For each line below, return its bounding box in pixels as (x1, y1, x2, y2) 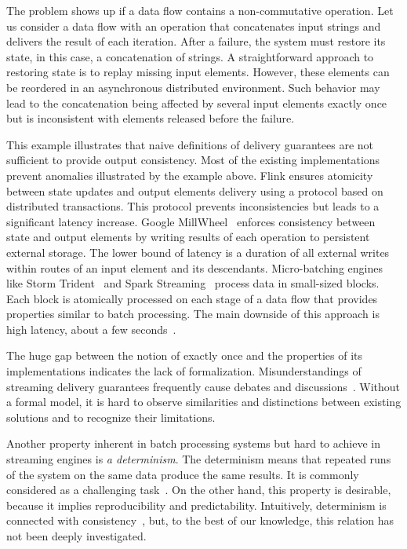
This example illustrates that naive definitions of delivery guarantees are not (6, 136, 373, 152)
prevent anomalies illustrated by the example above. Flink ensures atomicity (6, 167, 373, 183)
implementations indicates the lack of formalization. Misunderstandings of (6, 363, 362, 379)
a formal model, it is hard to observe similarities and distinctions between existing (6, 393, 402, 410)
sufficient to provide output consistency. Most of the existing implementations (6, 152, 380, 168)
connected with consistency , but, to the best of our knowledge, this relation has (6, 512, 394, 529)
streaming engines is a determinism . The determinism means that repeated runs (6, 451, 391, 467)
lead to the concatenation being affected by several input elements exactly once (6, 94, 387, 111)
